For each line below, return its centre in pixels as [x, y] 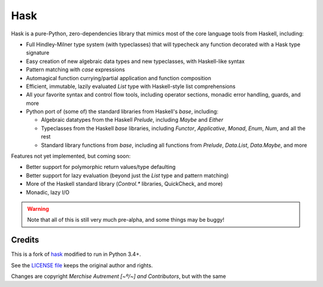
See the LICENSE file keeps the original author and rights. [82, 265]
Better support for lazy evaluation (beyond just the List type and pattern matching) [127, 175]
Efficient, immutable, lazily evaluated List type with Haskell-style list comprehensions [131, 86]
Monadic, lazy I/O [48, 192]
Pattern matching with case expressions [75, 70]
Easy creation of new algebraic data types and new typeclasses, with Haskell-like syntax [135, 61]
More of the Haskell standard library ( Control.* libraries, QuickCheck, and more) [124, 184]
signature [38, 53]
